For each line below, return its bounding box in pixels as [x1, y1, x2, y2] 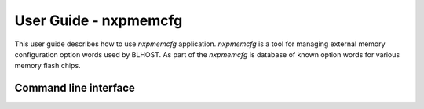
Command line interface [14, 82, 135, 95]
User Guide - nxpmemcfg [14, 12, 183, 29]
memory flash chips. [14, 61, 82, 71]
